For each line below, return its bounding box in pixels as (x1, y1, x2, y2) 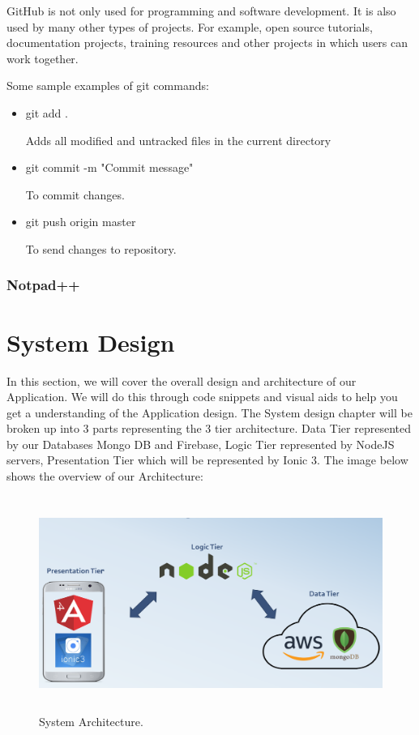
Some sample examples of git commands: (6, 77, 209, 94)
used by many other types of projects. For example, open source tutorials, (6, 18, 373, 35)
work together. (6, 49, 79, 66)
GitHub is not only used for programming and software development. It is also (6, 2, 396, 19)
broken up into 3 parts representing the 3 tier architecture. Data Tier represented (6, 420, 411, 437)
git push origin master (25, 213, 136, 230)
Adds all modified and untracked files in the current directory (25, 131, 331, 148)
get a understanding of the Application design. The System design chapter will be (6, 404, 413, 421)
